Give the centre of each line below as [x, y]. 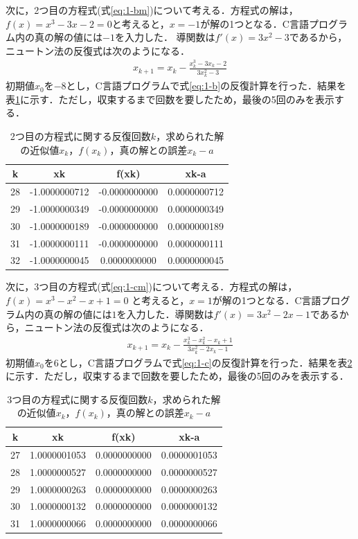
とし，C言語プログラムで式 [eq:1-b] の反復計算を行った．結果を [206, 86]
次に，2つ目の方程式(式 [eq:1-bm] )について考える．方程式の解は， [152, 10]
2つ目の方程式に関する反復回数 [80, 135]
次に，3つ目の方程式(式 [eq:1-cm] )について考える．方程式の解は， [152, 286]
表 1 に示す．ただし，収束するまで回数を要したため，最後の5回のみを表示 [170, 99]
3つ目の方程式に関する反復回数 [78, 399]
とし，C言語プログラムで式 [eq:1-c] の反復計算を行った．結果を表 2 [205, 362]
